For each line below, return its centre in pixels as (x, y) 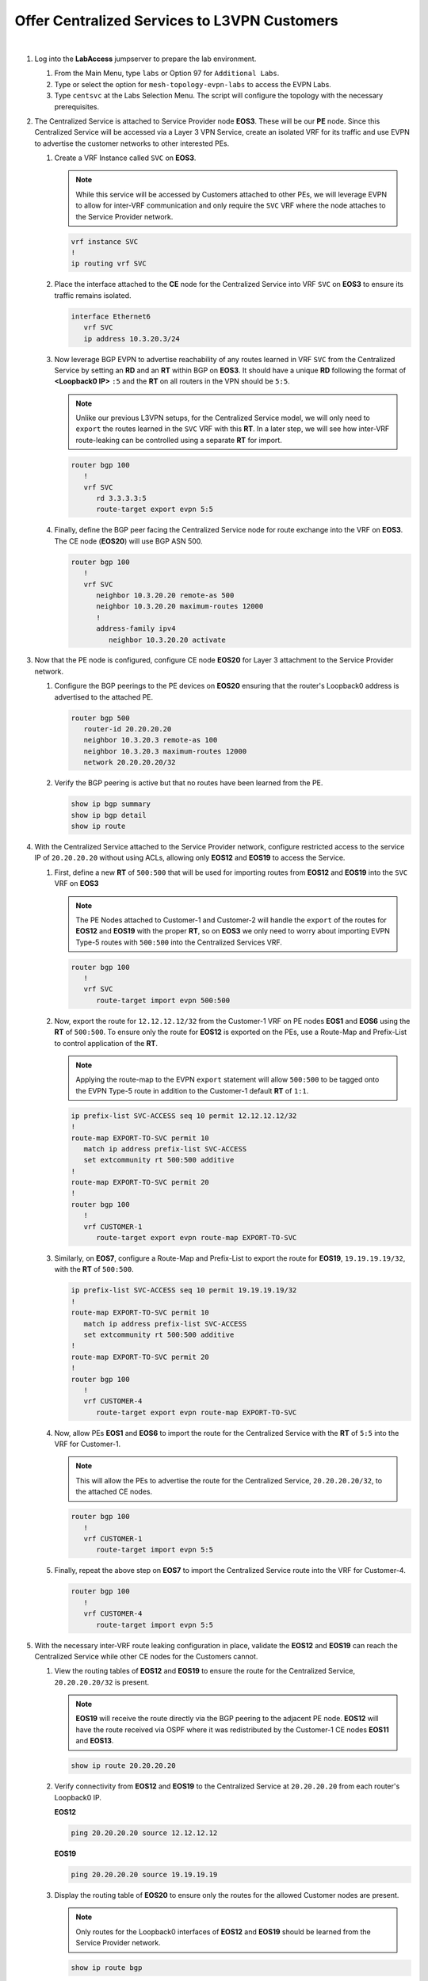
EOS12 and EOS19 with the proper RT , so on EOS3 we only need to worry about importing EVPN (233, 931)
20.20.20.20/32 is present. (102, 1682)
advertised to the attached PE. (104, 697)
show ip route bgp (107, 1968)
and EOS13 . (95, 1741)
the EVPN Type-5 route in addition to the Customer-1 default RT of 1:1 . (192, 1090)
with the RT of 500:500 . (94, 1269)
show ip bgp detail (109, 815)
